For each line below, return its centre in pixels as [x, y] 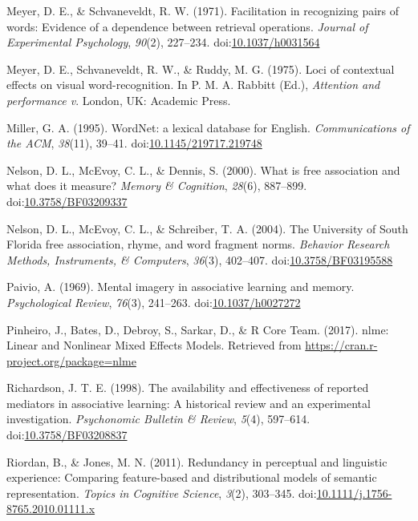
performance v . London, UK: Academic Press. [119, 100]
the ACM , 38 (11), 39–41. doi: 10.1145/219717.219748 [134, 143]
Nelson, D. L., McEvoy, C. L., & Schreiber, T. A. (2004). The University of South [207, 228]
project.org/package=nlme [71, 360]
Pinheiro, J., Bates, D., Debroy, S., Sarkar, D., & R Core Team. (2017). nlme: [198, 329]
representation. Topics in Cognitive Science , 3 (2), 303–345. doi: [162, 493]
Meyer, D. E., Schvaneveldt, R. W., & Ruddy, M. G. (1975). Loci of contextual [201, 69]
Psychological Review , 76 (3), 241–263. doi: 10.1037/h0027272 [154, 302]
